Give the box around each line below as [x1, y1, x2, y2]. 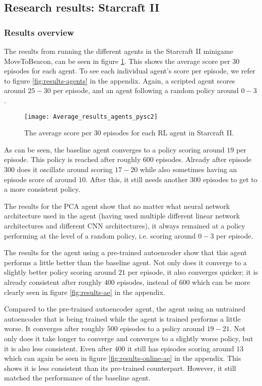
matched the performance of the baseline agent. [4, 372, 151, 383]
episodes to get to [203, 174, 257, 184]
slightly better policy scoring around [4, 267, 116, 277]
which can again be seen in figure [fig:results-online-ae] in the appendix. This [4, 353, 241, 363]
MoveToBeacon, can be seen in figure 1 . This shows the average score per [4, 55, 230, 66]
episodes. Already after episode [156, 154, 252, 165]
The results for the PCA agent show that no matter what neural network [4, 200, 230, 211]
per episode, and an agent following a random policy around [53, 85, 239, 96]
